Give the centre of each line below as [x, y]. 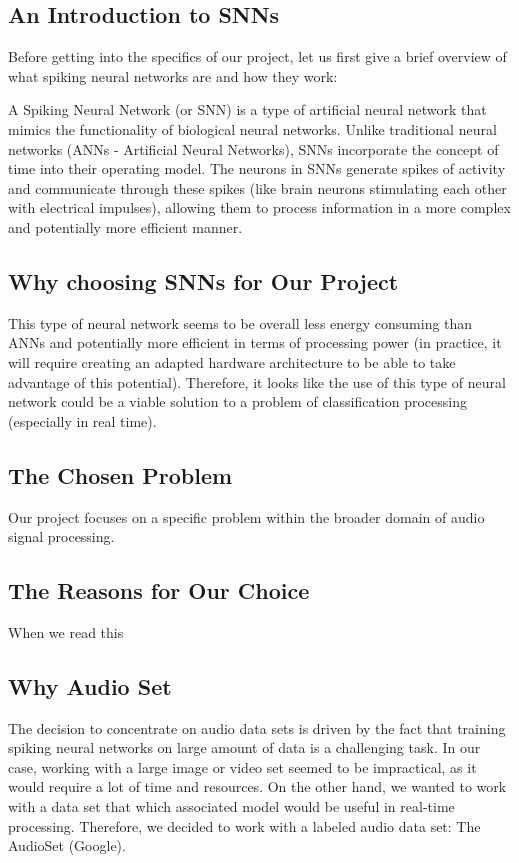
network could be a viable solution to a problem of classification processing [238, 401]
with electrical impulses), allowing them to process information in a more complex [259, 207]
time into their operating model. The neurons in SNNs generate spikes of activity [257, 168]
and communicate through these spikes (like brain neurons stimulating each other [257, 187]
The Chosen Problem [120, 474]
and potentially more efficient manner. [125, 226]
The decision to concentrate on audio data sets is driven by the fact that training [257, 727]
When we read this [66, 631]
